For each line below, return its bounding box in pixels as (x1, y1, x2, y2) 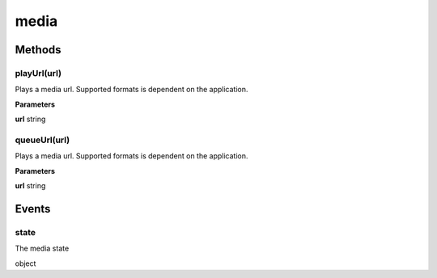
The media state (15, 243, 70, 254)
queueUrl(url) (15, 134, 70, 145)
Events (15, 202, 51, 216)
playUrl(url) (15, 67, 62, 78)
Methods (15, 43, 62, 57)
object (15, 259, 36, 268)
